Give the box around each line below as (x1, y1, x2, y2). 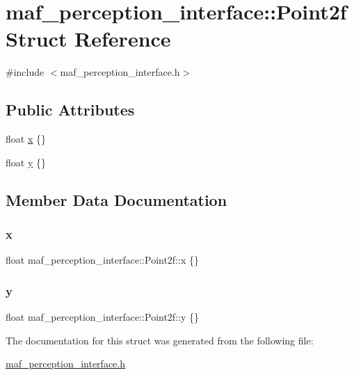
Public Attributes (6, 99, 135, 120)
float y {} (6, 154, 46, 169)
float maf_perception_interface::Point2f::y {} (6, 310, 199, 324)
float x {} (6, 131, 46, 146)
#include (6, 65, 45, 79)
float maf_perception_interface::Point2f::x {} (6, 253, 199, 267)
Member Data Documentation (6, 189, 227, 210)
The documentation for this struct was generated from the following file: (6, 333, 314, 347)
